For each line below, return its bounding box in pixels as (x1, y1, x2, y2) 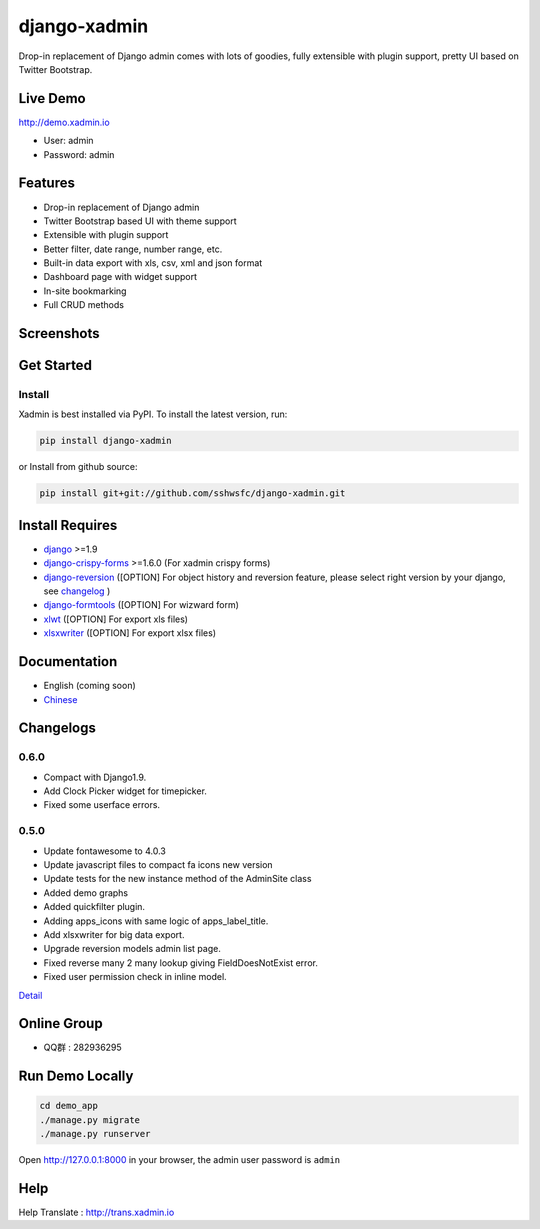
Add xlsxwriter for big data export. (43, 928, 185, 940)
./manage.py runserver (39, 1128, 151, 1140)
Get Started (18, 357, 92, 374)
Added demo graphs (43, 886, 129, 899)
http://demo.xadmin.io (18, 116, 110, 128)
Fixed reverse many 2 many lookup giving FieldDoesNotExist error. (43, 956, 319, 969)
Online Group (18, 1015, 104, 1032)
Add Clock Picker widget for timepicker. (43, 785, 207, 797)
